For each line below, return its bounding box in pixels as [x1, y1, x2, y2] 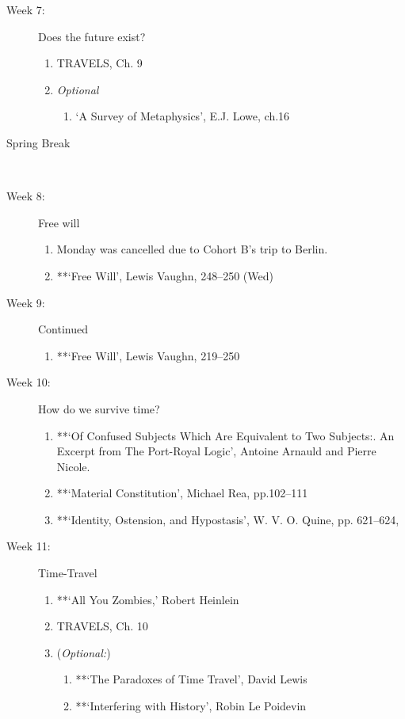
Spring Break [6, 134, 71, 150]
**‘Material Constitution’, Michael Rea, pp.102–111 [56, 485, 308, 501]
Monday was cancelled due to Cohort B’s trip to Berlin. [56, 241, 328, 257]
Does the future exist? [38, 28, 146, 44]
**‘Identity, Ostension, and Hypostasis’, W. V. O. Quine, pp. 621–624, [56, 511, 399, 527]
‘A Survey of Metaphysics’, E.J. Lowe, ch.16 [75, 108, 290, 124]
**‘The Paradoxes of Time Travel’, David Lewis [75, 671, 308, 687]
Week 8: [6, 188, 45, 204]
